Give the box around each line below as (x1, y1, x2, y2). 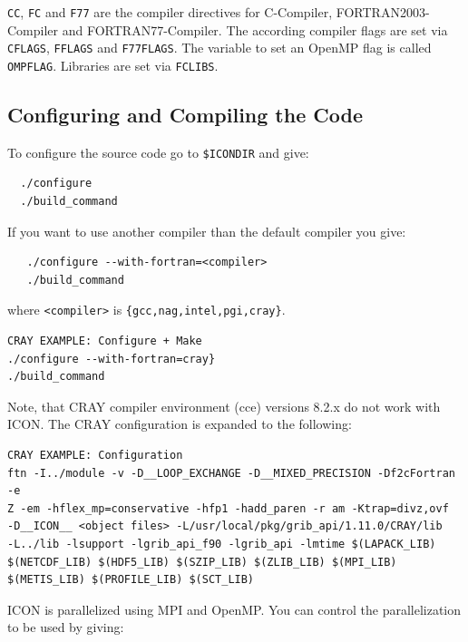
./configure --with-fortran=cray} (7, 352, 216, 365)
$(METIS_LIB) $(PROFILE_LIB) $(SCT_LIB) (7, 573, 255, 587)
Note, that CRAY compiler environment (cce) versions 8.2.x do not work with (7, 396, 441, 415)
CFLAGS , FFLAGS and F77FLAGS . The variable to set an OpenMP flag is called (7, 38, 432, 57)
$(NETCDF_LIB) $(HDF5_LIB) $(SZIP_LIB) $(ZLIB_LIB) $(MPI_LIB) (7, 555, 397, 569)
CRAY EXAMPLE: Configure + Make (7, 335, 202, 348)
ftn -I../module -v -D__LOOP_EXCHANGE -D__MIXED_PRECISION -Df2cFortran (7, 466, 455, 480)
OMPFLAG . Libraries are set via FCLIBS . (7, 55, 219, 74)
